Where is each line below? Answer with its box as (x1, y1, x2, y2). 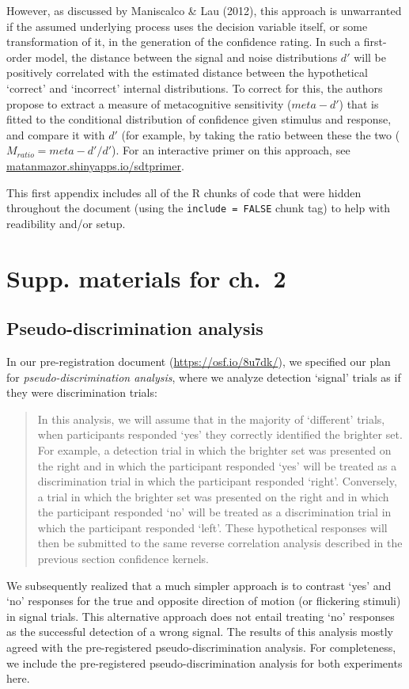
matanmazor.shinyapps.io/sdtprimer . (6, 157, 184, 173)
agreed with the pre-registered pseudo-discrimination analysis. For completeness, (6, 639, 396, 656)
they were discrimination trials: (6, 384, 157, 401)
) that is (339, 95, 379, 112)
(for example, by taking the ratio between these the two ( (121, 126, 400, 143)
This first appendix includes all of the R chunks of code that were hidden (6, 184, 362, 200)
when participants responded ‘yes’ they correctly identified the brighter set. (37, 426, 403, 443)
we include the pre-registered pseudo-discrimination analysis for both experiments (6, 654, 403, 671)
